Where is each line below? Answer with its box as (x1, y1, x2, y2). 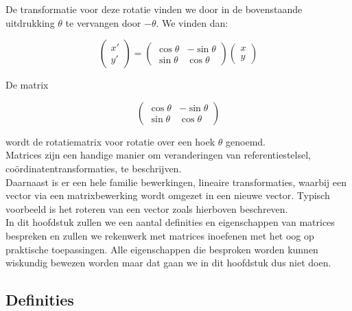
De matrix (5, 78, 49, 92)
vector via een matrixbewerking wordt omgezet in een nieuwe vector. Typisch (5, 188, 330, 203)
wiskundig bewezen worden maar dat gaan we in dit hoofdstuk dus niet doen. (5, 255, 331, 270)
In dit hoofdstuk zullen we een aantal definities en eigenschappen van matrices (5, 215, 335, 229)
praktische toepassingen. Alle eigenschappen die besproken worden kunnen (5, 242, 318, 256)
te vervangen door (65, 15, 141, 30)
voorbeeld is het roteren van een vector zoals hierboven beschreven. (5, 201, 288, 216)
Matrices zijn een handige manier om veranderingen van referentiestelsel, (5, 148, 311, 162)
